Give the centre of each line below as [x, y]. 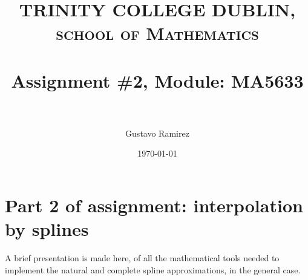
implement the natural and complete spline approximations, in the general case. [153, 269]
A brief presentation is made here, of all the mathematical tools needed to [142, 258]
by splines [47, 229]
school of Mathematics [157, 33]
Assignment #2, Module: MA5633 [157, 80]
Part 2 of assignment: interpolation [154, 205]
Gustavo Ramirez [157, 133]
